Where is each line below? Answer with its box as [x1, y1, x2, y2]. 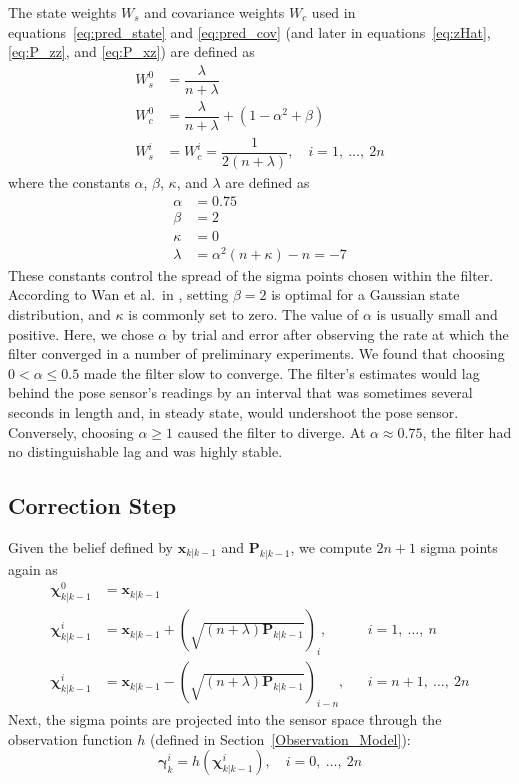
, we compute [290, 537, 372, 557]
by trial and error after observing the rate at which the [171, 323, 509, 344]
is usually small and [376, 304, 498, 325]
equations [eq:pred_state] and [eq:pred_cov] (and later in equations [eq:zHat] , [8, 21, 491, 42]
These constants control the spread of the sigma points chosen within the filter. [8, 264, 494, 285]
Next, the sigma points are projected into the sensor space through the [8, 708, 442, 729]
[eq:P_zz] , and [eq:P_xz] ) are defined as [8, 41, 255, 62]
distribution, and [8, 304, 111, 325]
